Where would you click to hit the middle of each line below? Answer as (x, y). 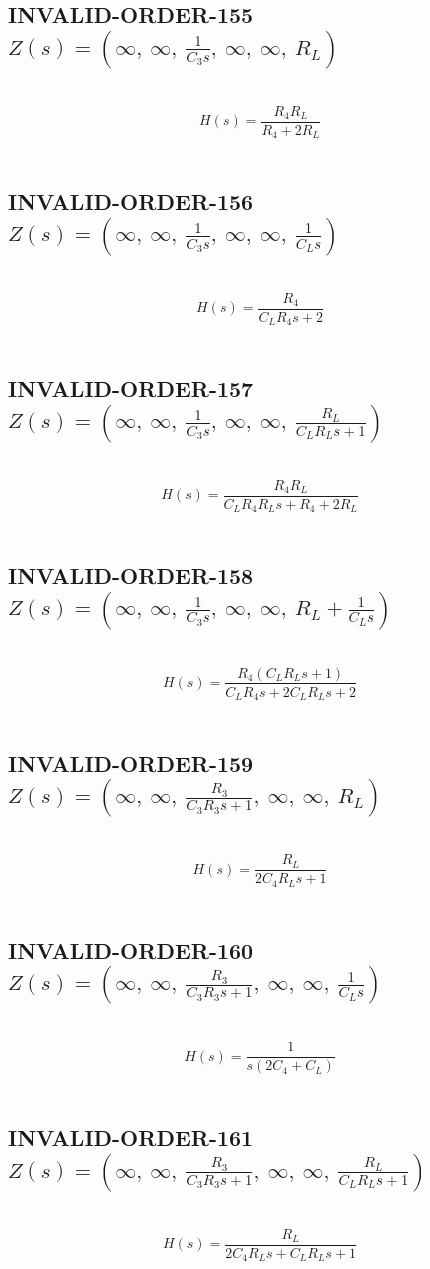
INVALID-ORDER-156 (131, 201)
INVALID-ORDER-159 (131, 763)
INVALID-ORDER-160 (131, 949)
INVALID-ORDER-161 (131, 1137)
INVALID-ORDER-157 (131, 388)
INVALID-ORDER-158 (131, 575)
